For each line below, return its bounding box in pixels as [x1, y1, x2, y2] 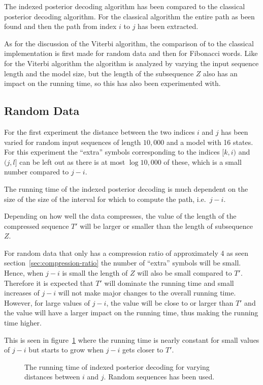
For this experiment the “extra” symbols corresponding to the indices [4, 146, 220, 157]
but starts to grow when [28, 344, 104, 355]
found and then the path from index [4, 21, 117, 32]
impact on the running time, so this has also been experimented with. [4, 78, 221, 88]
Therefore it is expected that [4, 277, 93, 288]
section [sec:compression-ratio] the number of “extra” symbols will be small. [4, 257, 241, 268]
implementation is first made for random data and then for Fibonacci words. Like [4, 48, 258, 58]
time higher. [4, 317, 42, 328]
